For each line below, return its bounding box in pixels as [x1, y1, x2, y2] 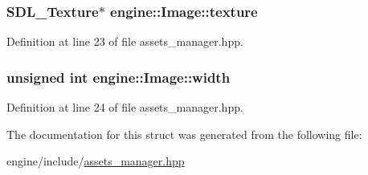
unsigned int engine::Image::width [6, 67, 231, 87]
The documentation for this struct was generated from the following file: [6, 125, 362, 142]
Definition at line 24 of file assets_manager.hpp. [6, 99, 243, 116]
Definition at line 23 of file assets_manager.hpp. [6, 33, 243, 50]
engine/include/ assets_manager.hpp [6, 153, 185, 169]
